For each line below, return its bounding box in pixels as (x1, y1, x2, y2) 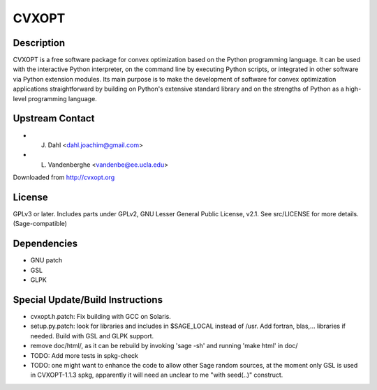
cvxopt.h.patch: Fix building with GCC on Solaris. (30, 312, 171, 320)
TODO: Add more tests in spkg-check (30, 351, 139, 359)
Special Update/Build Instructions (13, 294, 163, 306)
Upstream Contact (13, 112, 95, 125)
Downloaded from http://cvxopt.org (13, 173, 115, 181)
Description (13, 37, 66, 49)
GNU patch (30, 256, 63, 264)
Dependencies (13, 238, 78, 250)
